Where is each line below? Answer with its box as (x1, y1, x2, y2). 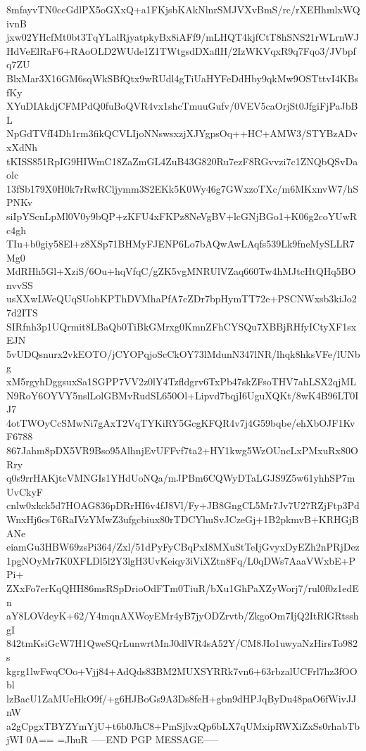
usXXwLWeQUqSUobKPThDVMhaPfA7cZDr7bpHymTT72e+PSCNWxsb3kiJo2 (6, 291, 357, 306)
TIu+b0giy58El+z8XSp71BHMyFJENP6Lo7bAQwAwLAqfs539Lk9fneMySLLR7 (6, 236, 355, 251)
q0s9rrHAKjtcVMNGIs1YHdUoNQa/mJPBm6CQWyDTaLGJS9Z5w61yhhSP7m (6, 470, 355, 485)
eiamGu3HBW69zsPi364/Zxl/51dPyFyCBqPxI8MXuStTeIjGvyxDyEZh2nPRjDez (6, 539, 360, 554)
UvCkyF (6, 484, 43, 499)
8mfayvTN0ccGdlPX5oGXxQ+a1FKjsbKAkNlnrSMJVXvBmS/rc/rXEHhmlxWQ (6, 2, 360, 16)
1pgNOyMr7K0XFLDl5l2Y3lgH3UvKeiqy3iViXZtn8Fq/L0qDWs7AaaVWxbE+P (6, 553, 356, 567)
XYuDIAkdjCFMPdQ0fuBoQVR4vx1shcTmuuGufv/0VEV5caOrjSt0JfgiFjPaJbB (6, 98, 358, 113)
